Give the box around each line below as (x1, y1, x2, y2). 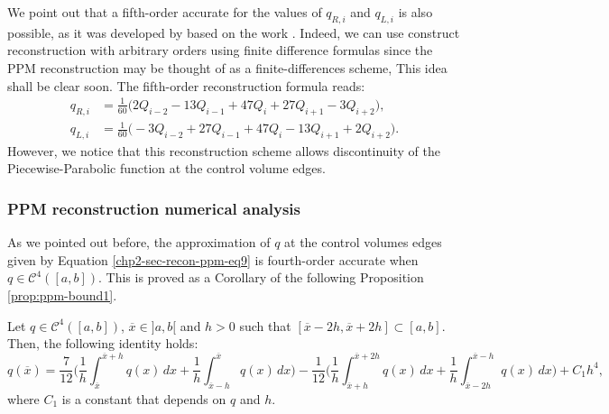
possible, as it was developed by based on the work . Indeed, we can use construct (7, 23, 460, 41)
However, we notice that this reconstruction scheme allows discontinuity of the (7, 141, 440, 160)
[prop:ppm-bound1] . (7, 286, 117, 305)
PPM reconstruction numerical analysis (7, 197, 301, 219)
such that (239, 316, 291, 335)
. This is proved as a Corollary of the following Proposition (97, 268, 424, 287)
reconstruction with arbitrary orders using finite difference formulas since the (7, 41, 433, 60)
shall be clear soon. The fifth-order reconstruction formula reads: (7, 76, 365, 95)
